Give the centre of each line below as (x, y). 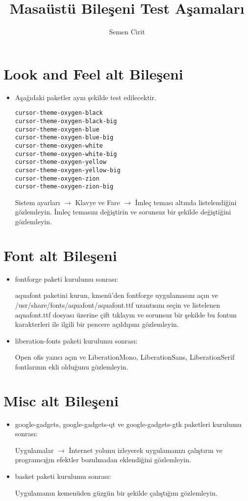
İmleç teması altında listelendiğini (186, 202)
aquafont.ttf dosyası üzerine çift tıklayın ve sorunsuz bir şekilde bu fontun (126, 314)
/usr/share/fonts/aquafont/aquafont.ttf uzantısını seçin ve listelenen (118, 304)
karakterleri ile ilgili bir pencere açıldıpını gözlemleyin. (97, 324)
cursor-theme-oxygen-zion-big (64, 187)
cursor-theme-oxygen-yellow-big (68, 170)
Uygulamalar (34, 450)
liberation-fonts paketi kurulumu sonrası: (76, 340)
